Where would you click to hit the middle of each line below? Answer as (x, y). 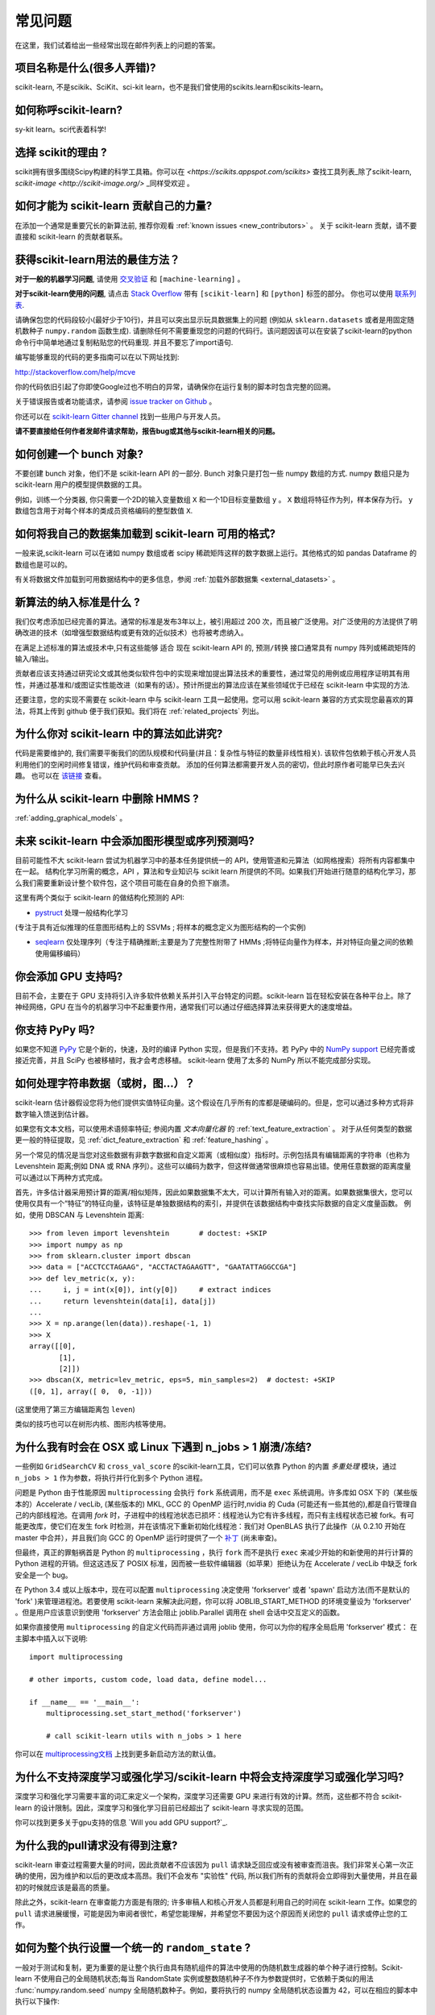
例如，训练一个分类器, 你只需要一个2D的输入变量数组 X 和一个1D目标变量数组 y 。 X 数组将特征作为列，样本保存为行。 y (214, 499)
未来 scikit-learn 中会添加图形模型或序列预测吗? (135, 841)
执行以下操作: (37, 2001)
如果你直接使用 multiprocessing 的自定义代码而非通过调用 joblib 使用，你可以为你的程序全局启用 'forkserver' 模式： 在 (216, 1627)
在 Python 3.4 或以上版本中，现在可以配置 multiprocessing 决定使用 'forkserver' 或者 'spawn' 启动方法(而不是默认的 (212, 1590)
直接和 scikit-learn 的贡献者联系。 (71, 236)
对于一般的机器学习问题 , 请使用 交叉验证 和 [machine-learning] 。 (130, 279)
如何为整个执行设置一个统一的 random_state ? (133, 1948)
